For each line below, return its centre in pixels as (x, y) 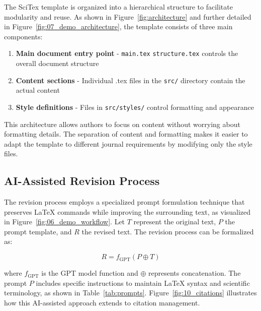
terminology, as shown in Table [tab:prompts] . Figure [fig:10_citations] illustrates (130, 293)
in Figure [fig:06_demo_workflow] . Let (65, 222)
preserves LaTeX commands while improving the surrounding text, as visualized (127, 211)
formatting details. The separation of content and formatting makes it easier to (126, 134)
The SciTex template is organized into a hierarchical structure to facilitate (118, 7)
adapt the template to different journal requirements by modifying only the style (128, 143)
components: (23, 36)
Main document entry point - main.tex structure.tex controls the (127, 53)
